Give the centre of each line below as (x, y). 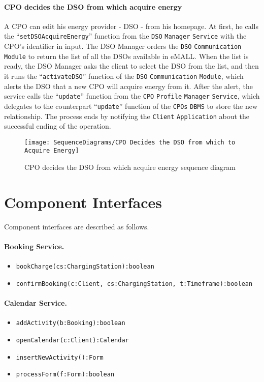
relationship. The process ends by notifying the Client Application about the (127, 116)
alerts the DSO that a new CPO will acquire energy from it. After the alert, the (128, 86)
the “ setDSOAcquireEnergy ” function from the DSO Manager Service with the (125, 36)
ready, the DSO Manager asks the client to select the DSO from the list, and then (131, 66)
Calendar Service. (36, 303)
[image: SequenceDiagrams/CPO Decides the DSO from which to (130, 142)
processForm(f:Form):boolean (65, 375)
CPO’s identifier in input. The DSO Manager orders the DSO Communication (123, 46)
